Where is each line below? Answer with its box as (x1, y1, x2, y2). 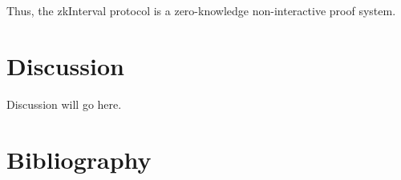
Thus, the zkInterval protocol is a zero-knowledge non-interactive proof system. (6, 2, 396, 18)
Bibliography (6, 142, 152, 175)
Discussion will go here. (6, 95, 122, 112)
